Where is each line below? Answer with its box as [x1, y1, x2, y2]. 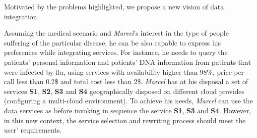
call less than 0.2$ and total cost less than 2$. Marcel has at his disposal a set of [4, 76, 248, 87]
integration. [4, 11, 39, 21]
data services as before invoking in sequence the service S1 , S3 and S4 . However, [4, 105, 251, 115]
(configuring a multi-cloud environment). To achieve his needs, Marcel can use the [4, 95, 253, 106]
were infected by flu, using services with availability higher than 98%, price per [4, 66, 244, 77]
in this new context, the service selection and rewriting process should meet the [4, 115, 246, 125]
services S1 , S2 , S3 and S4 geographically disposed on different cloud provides [4, 86, 245, 96]
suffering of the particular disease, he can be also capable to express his [4, 37, 221, 47]
